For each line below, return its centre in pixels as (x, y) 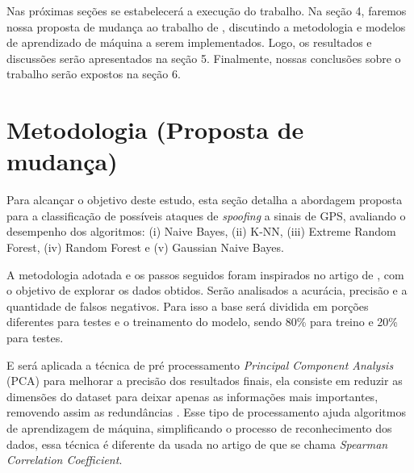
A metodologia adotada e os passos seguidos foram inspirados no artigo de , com (205, 274)
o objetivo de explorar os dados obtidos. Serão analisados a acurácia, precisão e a (207, 290)
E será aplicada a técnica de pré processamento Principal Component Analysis (200, 364)
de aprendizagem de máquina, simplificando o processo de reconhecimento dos (199, 428)
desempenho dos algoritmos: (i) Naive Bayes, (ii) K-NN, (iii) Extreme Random (201, 231)
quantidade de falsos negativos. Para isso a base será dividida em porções (188, 306)
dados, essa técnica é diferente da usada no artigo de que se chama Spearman (197, 444)
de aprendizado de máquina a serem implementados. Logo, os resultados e (189, 42)
